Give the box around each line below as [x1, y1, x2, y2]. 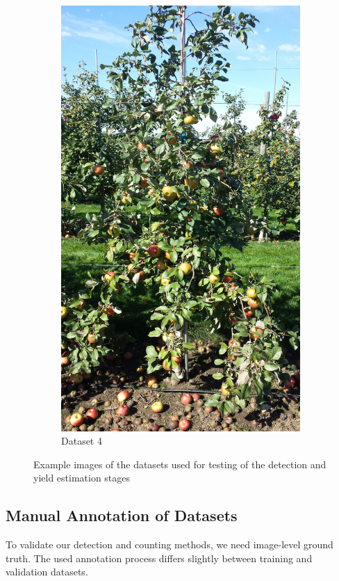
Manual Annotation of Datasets [6, 504, 238, 526]
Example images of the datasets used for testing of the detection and [33, 456, 326, 471]
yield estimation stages [33, 470, 131, 485]
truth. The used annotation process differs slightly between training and [6, 550, 313, 565]
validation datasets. [6, 564, 88, 579]
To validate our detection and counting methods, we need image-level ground [6, 537, 333, 552]
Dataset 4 [61, 433, 102, 448]
